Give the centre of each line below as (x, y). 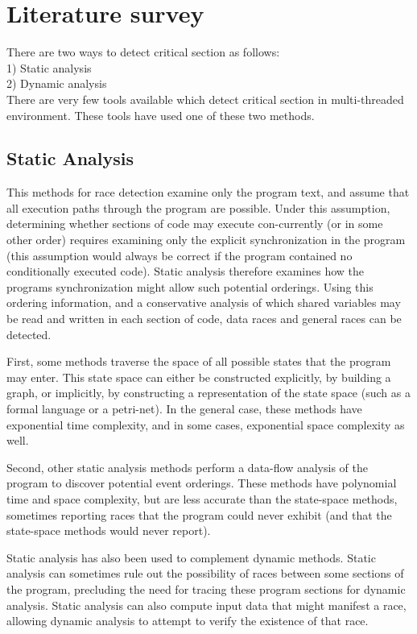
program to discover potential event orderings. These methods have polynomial (202, 483)
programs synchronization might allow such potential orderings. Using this (190, 286)
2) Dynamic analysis (57, 83)
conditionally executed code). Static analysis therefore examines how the (186, 271)
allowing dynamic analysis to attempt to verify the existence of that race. (188, 621)
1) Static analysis (49, 67)
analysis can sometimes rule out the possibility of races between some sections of (205, 573)
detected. (29, 334)
